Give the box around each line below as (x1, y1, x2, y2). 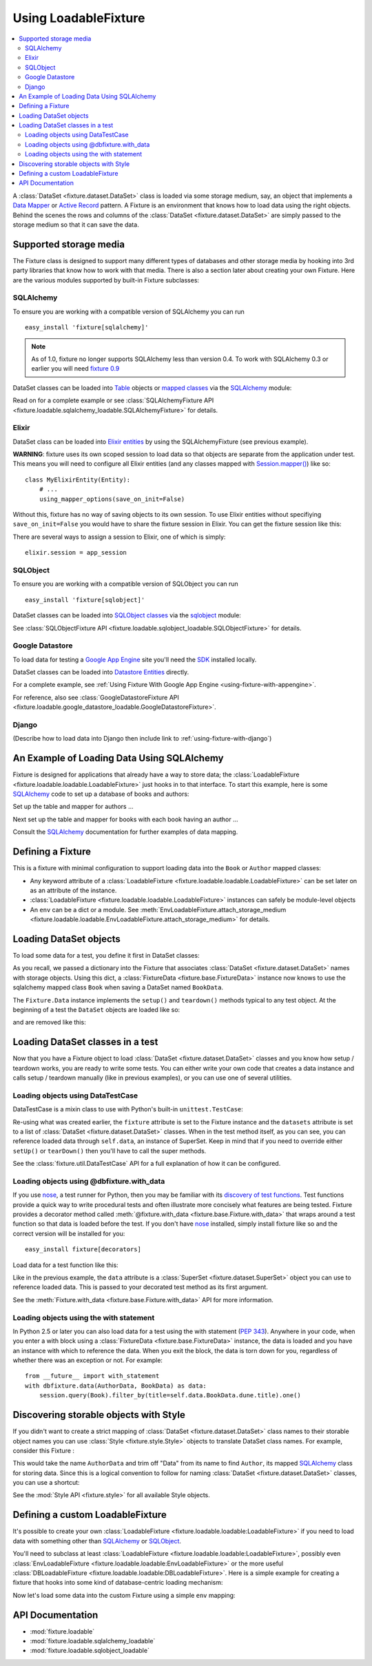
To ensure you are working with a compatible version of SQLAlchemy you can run (12, 307, 245, 316)
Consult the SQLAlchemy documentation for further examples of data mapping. (12, 827, 238, 836)
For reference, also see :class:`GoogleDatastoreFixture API (12, 693, 179, 701)
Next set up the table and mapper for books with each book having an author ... (12, 815, 239, 823)
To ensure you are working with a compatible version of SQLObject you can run (12, 579, 239, 588)
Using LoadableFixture (12, 10, 145, 25)
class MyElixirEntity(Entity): (25, 475, 131, 484)
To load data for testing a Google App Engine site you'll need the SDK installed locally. (12, 655, 257, 664)
